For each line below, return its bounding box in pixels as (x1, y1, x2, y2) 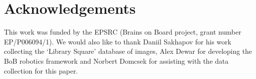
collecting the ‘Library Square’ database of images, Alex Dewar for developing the (4, 46, 252, 56)
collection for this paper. (4, 65, 78, 76)
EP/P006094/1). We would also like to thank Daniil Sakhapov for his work (4, 36, 231, 46)
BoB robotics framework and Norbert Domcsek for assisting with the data (4, 55, 229, 66)
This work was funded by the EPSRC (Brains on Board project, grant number (4, 27, 242, 37)
